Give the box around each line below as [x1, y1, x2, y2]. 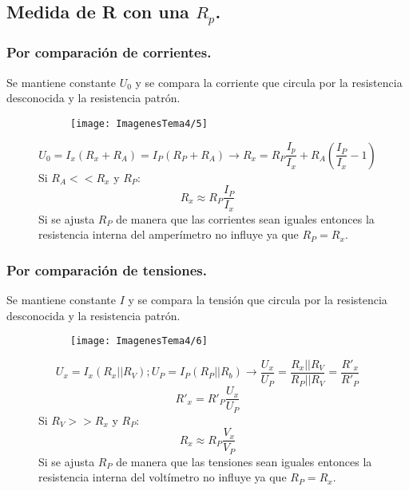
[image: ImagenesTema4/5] [70, 117, 208, 129]
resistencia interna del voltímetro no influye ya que [38, 469, 287, 485]
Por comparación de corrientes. [6, 42, 212, 62]
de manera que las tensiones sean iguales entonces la [116, 453, 372, 469]
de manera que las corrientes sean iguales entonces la [116, 210, 375, 227]
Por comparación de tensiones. [6, 259, 207, 279]
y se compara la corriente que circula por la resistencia [135, 73, 403, 90]
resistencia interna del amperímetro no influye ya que [38, 226, 299, 243]
